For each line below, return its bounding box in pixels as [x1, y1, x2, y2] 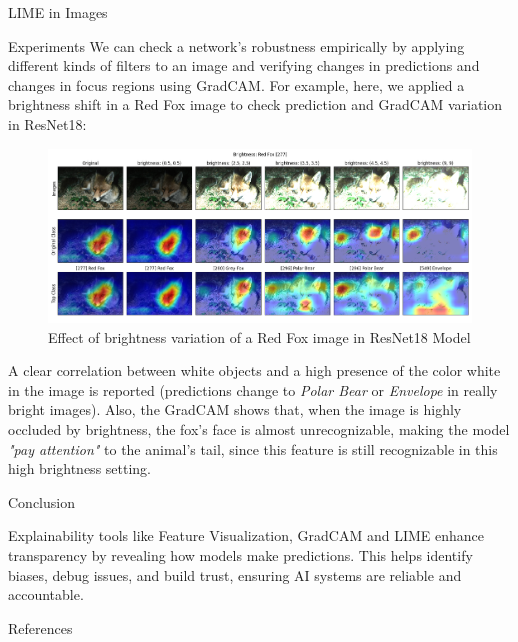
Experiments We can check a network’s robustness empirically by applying [8, 35, 465, 56]
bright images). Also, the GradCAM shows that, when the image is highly [8, 399, 462, 420]
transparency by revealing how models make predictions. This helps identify [8, 544, 473, 565]
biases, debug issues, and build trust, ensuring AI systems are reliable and [8, 564, 462, 585]
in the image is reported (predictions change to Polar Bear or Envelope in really [8, 379, 498, 400]
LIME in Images [8, 2, 108, 22]
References [8, 617, 73, 638]
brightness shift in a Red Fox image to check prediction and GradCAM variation [8, 94, 503, 115]
